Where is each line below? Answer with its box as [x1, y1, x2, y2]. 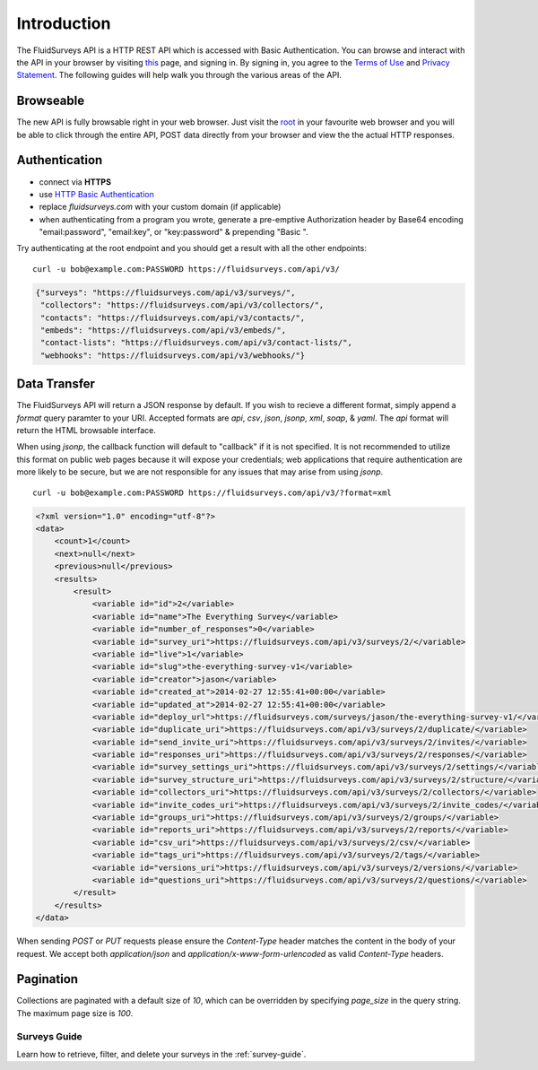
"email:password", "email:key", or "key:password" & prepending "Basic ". [39, 227, 308, 238]
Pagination [16, 971, 79, 987]
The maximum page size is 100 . [16, 1007, 134, 1018]
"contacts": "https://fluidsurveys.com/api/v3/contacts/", [40, 312, 306, 323]
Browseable [16, 93, 85, 109]
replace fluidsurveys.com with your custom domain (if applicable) [39, 202, 282, 213]
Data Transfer [16, 377, 96, 392]
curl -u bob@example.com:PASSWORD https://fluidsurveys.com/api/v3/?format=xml [32, 487, 392, 498]
